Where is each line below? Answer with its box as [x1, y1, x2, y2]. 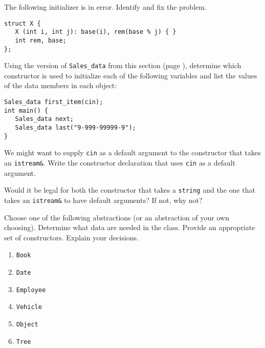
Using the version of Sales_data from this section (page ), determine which [4, 60, 241, 71]
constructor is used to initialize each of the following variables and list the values [4, 70, 257, 80]
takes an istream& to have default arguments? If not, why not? [4, 194, 203, 205]
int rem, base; [15, 36, 67, 44]
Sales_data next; [15, 115, 74, 123]
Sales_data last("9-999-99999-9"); [15, 124, 136, 132]
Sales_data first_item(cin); [4, 98, 103, 106]
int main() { [4, 107, 48, 114]
